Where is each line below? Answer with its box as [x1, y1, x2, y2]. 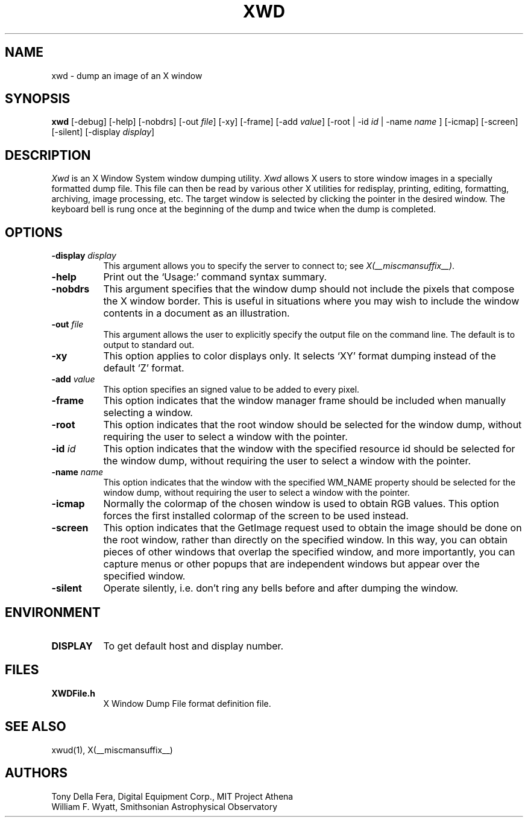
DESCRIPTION [5, 147, 91, 163]
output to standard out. [103, 340, 195, 350]
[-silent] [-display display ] [51, 127, 155, 138]
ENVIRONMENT [5, 604, 101, 620]
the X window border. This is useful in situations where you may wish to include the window [103, 295, 520, 308]
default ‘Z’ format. [103, 362, 184, 375]
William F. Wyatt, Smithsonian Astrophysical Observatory [51, 801, 278, 812]
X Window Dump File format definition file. [103, 698, 271, 709]
